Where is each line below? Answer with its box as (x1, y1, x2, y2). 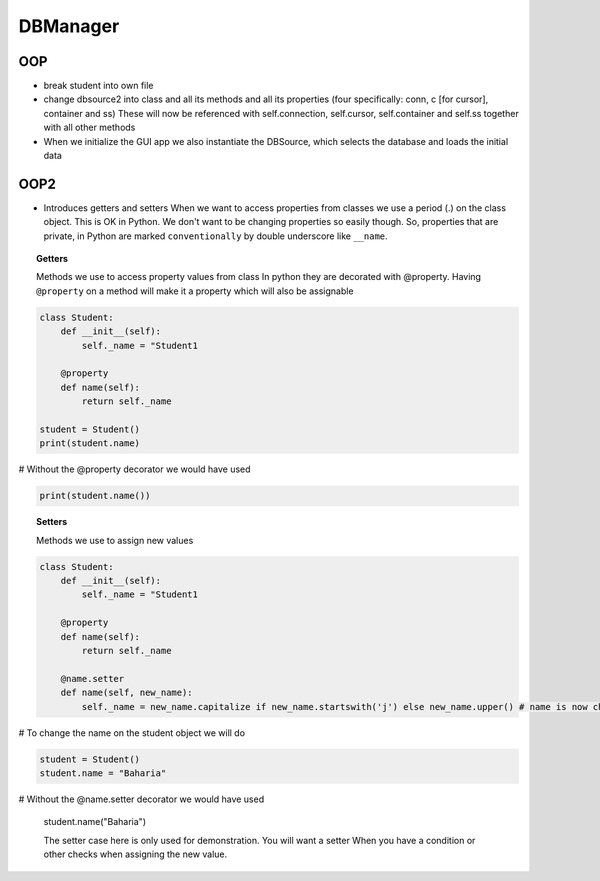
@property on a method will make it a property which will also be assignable (36, 285, 354, 297)
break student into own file (43, 80, 154, 92)
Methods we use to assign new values (36, 534, 194, 546)
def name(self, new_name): (60, 687, 194, 699)
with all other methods (43, 121, 136, 134)
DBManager (18, 15, 120, 37)
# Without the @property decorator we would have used (18, 463, 251, 475)
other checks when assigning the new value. (43, 848, 228, 860)
